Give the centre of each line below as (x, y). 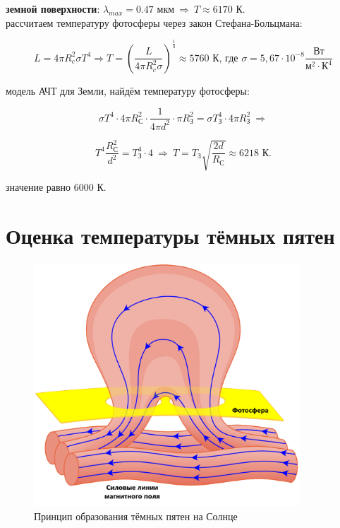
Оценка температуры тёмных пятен (170, 236)
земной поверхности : (53, 8)
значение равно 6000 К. (56, 187)
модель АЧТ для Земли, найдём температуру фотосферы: (128, 90)
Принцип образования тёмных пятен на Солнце (136, 516)
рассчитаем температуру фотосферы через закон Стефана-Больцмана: (154, 22)
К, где (225, 58)
